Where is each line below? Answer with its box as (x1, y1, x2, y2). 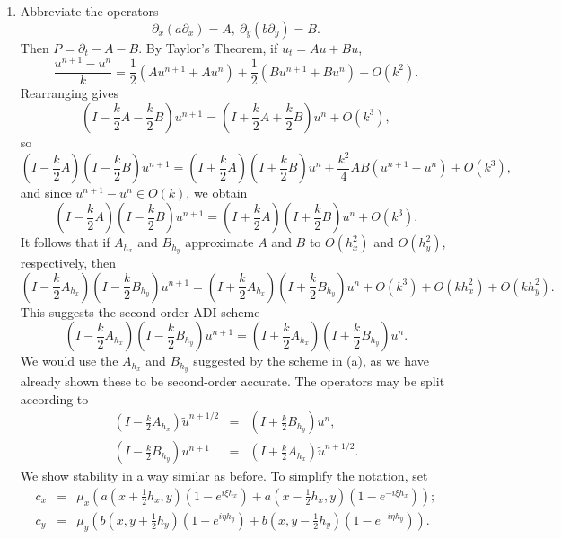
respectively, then (20, 252, 117, 271)
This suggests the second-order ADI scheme (20, 302, 260, 321)
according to (20, 389, 89, 408)
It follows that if (20, 233, 110, 252)
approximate (185, 233, 254, 252)
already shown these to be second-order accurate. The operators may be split (20, 371, 445, 390)
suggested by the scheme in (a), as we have (193, 351, 429, 370)
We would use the (20, 351, 118, 370)
